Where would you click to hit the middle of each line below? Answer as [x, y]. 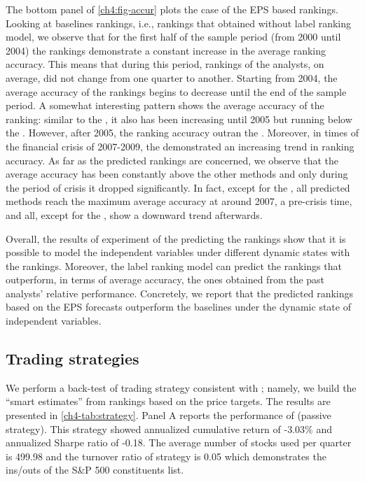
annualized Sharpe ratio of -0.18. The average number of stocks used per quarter [179, 442]
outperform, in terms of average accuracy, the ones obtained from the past [165, 279]
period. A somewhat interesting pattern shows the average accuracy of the [165, 105]
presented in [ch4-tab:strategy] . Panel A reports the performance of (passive [168, 415]
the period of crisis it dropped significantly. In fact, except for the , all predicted [178, 187]
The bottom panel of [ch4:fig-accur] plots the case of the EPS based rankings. [172, 9]
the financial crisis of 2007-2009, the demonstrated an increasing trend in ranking [180, 146]
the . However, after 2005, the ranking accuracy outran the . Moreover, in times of [182, 133]
